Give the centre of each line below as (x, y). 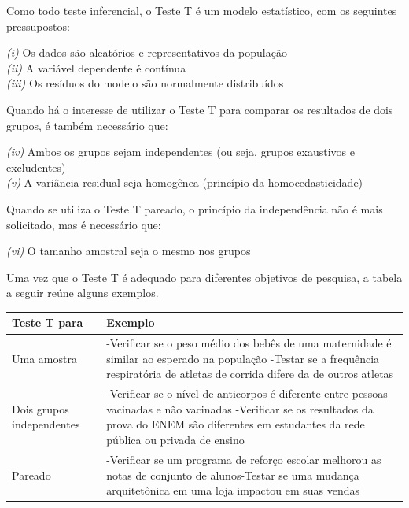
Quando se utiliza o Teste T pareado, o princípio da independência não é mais (195, 208)
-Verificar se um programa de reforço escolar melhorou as (244, 459)
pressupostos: (38, 26)
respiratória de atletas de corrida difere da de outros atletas (250, 374)
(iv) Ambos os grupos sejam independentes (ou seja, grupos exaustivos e (181, 152)
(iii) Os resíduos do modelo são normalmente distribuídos (145, 83)
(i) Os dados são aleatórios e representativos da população (147, 52)
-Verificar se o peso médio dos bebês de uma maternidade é (249, 343)
